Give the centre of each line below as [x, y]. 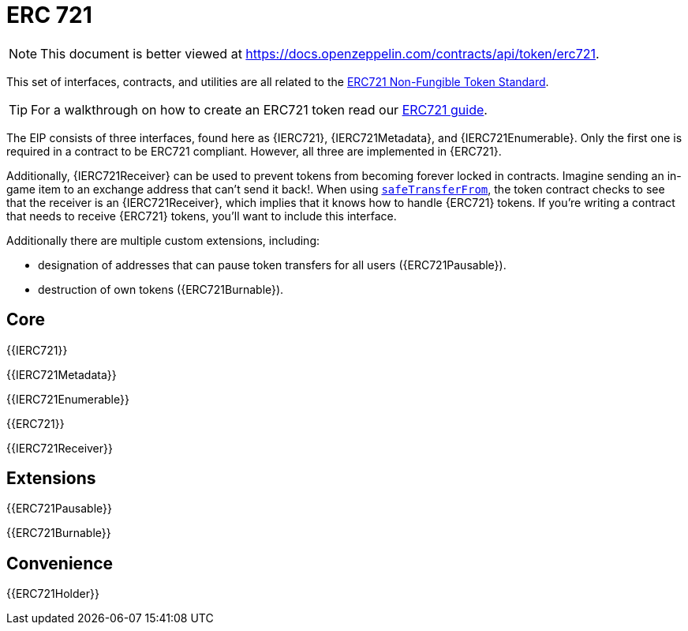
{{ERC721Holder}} [53, 594]
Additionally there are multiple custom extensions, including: [163, 240]
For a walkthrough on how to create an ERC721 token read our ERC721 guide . [259, 109]
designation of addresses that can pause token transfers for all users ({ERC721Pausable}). [272, 265]
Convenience [60, 563]
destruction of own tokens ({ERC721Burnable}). [161, 289]
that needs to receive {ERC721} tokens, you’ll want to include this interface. [202, 216]
